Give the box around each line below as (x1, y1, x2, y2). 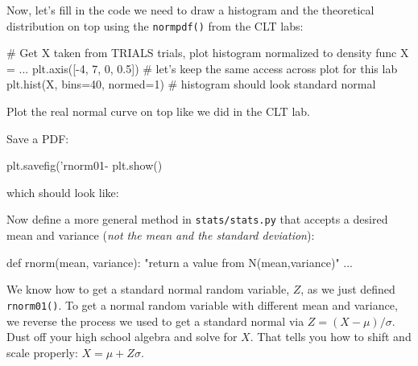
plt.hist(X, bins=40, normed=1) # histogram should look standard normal (6, 76, 376, 93)
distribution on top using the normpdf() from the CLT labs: (6, 17, 304, 34)
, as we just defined (300, 281, 395, 298)
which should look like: (6, 183, 119, 200)
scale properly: (6, 343, 78, 360)
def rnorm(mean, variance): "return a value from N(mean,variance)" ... (6, 253, 353, 270)
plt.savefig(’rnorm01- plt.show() (6, 157, 163, 174)
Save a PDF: (6, 130, 69, 146)
